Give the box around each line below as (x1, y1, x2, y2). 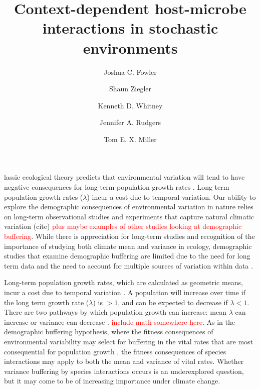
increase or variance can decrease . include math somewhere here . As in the (4, 316, 235, 327)
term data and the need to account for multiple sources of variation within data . (4, 260, 253, 271)
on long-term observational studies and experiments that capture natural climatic (4, 211, 254, 221)
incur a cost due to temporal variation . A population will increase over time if (4, 287, 245, 297)
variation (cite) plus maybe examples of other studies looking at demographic (4, 221, 242, 231)
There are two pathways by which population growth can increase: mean (4, 307, 227, 317)
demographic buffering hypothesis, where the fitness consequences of (4, 326, 213, 337)
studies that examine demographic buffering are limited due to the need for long (4, 250, 250, 261)
